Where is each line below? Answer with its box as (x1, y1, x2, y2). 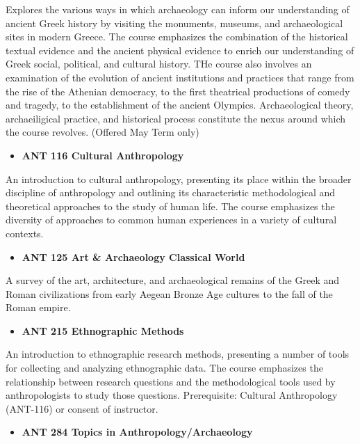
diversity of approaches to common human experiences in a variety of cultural (6, 212, 337, 227)
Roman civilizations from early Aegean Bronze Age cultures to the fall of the (6, 286, 333, 301)
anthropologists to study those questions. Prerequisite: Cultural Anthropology (6, 388, 338, 402)
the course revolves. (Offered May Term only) (6, 125, 199, 139)
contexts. (6, 225, 44, 240)
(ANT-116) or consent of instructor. (6, 401, 158, 415)
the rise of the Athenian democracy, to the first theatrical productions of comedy (6, 84, 350, 98)
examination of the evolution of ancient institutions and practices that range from (6, 70, 354, 84)
